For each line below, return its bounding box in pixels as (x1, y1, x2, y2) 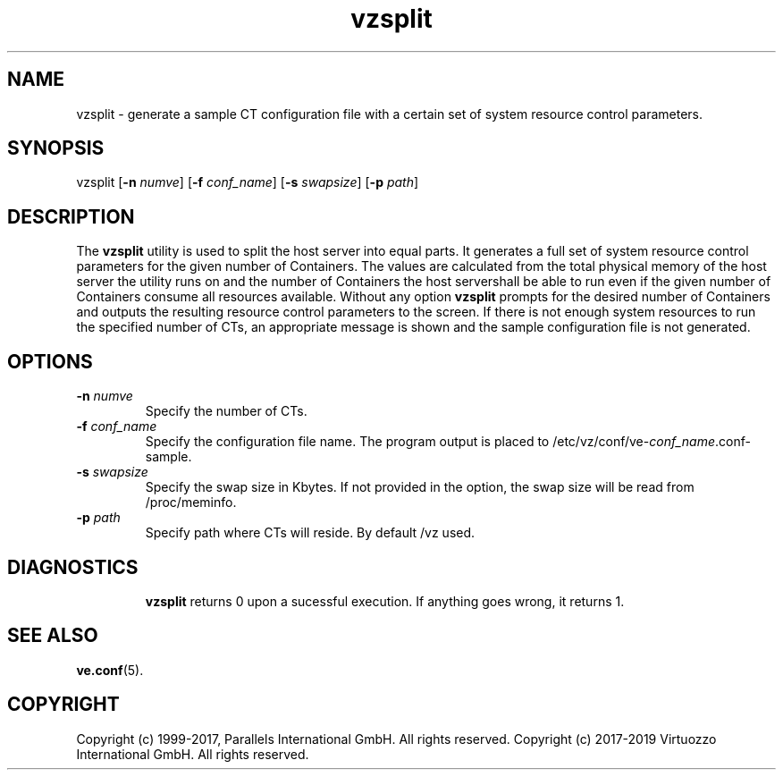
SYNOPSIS (7, 137, 105, 160)
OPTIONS (7, 350, 93, 373)
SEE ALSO (7, 624, 98, 647)
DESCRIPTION (7, 205, 135, 228)
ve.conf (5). (76, 662, 144, 678)
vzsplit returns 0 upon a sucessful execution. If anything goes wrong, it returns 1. (145, 593, 625, 609)
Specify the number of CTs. (145, 403, 307, 419)
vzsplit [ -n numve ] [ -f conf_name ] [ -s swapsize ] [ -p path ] (76, 174, 419, 190)
